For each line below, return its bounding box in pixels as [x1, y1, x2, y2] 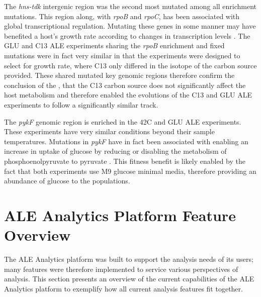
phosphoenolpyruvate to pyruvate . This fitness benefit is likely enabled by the [4, 155, 246, 166]
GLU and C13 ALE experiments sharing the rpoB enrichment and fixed [4, 40, 225, 51]
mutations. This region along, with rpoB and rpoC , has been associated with [4, 11, 240, 21]
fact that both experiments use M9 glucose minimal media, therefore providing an [4, 165, 256, 176]
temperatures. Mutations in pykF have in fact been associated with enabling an [4, 136, 248, 146]
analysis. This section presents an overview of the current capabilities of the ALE [4, 273, 254, 284]
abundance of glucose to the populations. [4, 175, 130, 186]
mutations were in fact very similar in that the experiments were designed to [4, 50, 240, 60]
